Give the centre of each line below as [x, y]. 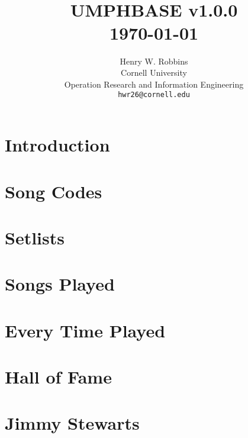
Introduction [57, 145]
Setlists [35, 237]
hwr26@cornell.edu [154, 95]
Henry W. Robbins [154, 61]
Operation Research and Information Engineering [154, 84]
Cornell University [154, 73]
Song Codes [54, 191]
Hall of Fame [58, 376]
